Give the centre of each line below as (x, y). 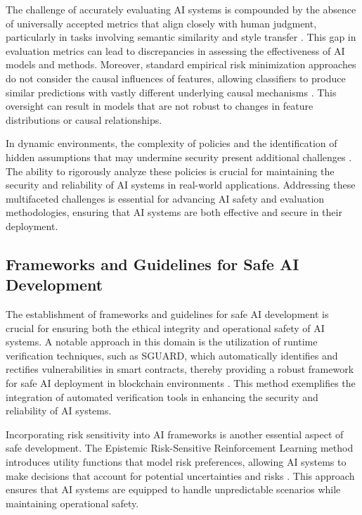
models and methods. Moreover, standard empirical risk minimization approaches (181, 64)
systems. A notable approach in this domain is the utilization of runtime (162, 342)
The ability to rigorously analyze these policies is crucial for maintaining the (170, 171)
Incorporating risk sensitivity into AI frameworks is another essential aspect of (175, 434)
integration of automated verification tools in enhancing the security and (162, 396)
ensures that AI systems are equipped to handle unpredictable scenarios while (173, 489)
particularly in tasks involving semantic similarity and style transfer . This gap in (181, 37)
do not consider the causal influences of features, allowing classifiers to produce (176, 78)
